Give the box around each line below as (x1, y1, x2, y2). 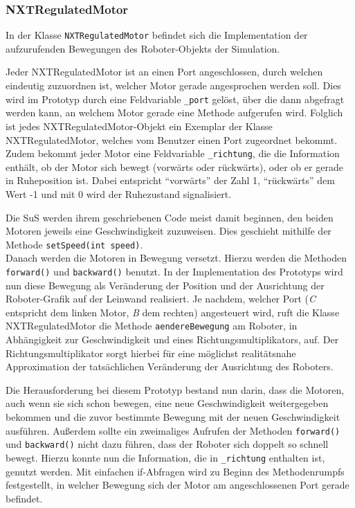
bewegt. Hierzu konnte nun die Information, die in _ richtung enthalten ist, (6, 450, 325, 464)
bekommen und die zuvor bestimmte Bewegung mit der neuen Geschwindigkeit (6, 410, 340, 424)
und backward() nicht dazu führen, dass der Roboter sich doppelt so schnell (6, 437, 329, 451)
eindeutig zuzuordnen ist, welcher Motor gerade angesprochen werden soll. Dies (6, 78, 341, 93)
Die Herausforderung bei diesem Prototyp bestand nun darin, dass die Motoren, (6, 382, 345, 397)
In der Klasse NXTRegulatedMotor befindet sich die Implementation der (6, 28, 308, 42)
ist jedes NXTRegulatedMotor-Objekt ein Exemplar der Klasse (6, 118, 273, 133)
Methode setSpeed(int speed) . (6, 237, 143, 251)
